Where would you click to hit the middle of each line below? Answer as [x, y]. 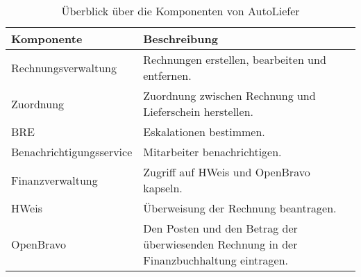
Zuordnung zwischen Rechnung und [229, 95]
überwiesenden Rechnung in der [220, 244]
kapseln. [163, 188]
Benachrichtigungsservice [72, 152]
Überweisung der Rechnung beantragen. [240, 208]
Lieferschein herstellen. [198, 111]
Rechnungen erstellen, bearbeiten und [235, 59]
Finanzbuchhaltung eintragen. [216, 260]
